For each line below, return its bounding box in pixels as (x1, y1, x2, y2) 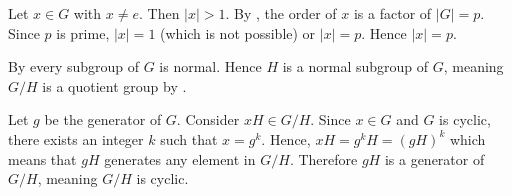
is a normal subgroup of (282, 56, 429, 77)
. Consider (176, 109, 240, 130)
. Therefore (289, 148, 358, 169)
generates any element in (104, 148, 256, 169)
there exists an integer (8, 128, 144, 149)
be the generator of (44, 109, 162, 130)
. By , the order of (225, 3, 337, 23)
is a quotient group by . (42, 75, 187, 96)
